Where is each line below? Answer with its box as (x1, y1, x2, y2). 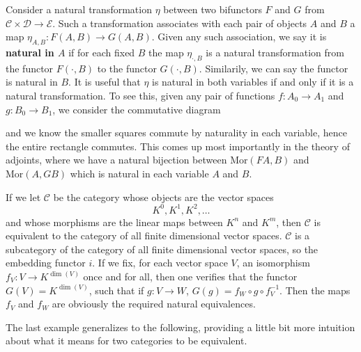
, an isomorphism (236, 255, 310, 270)
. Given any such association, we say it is (151, 29, 327, 44)
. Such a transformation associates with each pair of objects (52, 15, 307, 30)
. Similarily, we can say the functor (199, 61, 348, 75)
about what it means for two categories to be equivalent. (6, 333, 247, 348)
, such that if (89, 282, 144, 297)
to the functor (97, 61, 157, 75)
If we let (6, 189, 41, 204)
